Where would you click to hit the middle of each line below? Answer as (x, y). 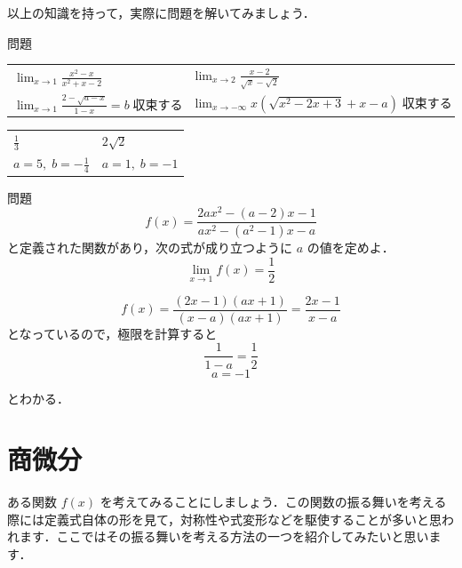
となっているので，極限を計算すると (112, 333)
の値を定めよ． (350, 248)
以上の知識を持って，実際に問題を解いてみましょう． (161, 12)
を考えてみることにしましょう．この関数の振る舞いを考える (273, 502)
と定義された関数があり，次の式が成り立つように (150, 248)
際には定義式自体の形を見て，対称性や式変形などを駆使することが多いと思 (225, 519)
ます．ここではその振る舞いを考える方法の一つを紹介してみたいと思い (224, 536)
